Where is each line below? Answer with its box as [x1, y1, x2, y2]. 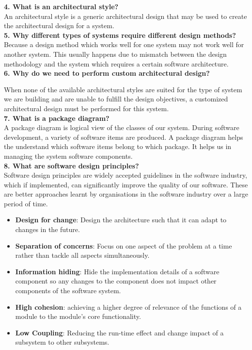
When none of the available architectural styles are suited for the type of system [4, 84, 242, 94]
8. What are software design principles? [4, 160, 139, 170]
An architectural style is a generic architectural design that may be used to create [4, 11, 247, 21]
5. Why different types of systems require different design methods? [4, 30, 236, 40]
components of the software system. [15, 285, 121, 296]
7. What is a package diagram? [4, 113, 110, 123]
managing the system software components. [4, 150, 133, 161]
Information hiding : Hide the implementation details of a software [15, 266, 220, 276]
